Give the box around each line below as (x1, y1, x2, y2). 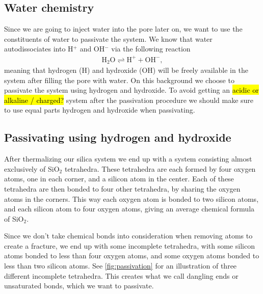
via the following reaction (111, 43, 191, 54)
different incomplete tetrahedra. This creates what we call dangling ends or (4, 270, 239, 281)
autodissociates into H (4, 43, 73, 54)
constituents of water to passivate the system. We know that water (4, 33, 213, 44)
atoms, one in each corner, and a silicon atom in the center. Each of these (4, 173, 234, 184)
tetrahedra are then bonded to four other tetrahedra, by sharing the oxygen (4, 183, 241, 194)
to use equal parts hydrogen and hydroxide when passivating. (4, 104, 195, 115)
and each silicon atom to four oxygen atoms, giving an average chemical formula (4, 203, 255, 214)
